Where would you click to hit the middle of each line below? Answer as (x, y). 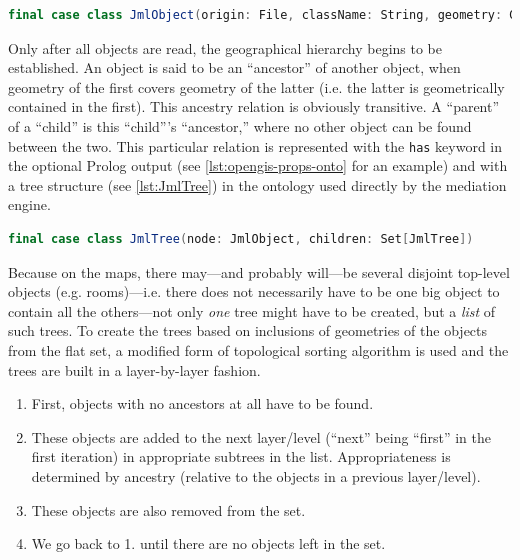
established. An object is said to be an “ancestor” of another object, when (234, 67)
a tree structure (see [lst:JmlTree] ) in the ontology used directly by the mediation (257, 184)
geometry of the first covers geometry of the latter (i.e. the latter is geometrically (256, 86)
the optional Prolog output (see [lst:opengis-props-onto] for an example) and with (258, 165)
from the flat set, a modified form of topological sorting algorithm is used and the (258, 349)
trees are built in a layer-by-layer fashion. (134, 369)
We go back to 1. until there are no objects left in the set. (208, 543)
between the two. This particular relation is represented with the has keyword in (255, 145)
